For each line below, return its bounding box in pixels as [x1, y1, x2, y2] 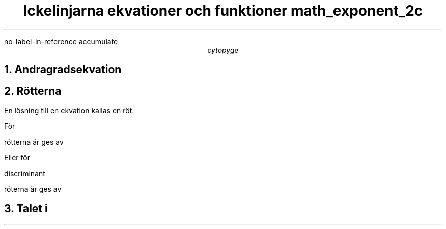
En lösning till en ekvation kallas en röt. [4, 106, 134, 115]
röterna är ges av [4, 185, 62, 194]
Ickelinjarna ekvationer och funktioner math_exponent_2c [23, 2, 423, 19]
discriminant [4, 169, 45, 178]
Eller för [4, 153, 31, 162]
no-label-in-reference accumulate [4, 37, 118, 46]
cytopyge [207, 45, 239, 54]
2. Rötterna [4, 84, 62, 97]
